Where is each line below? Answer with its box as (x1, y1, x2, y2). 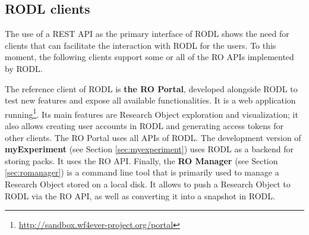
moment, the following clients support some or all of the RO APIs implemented (5, 51, 294, 63)
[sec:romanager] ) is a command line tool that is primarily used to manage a (5, 166, 279, 178)
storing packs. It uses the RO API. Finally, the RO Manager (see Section (5, 154, 278, 167)
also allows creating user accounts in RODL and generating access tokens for (5, 120, 284, 132)
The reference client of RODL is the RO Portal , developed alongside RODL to (5, 82, 298, 95)
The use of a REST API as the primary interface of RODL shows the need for (5, 27, 289, 40)
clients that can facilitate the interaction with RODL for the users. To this (5, 39, 276, 51)
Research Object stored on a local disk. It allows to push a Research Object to (5, 177, 291, 190)
